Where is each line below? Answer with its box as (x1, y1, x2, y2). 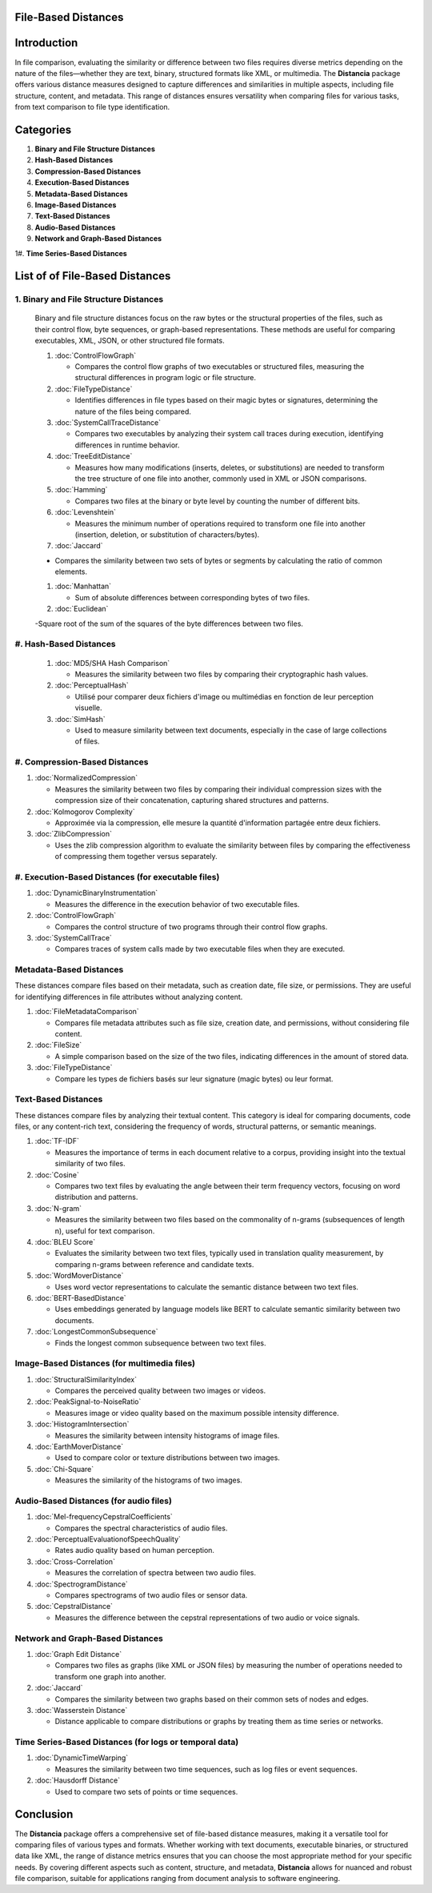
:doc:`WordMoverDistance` (34, 1271, 124, 1281)
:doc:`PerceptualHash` (54, 680, 129, 690)
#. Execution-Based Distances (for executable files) (14, 871, 220, 882)
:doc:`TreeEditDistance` (54, 451, 133, 461)
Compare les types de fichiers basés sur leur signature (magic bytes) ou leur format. (54, 1073, 334, 1084)
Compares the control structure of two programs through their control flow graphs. (54, 921, 328, 932)
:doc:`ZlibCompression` (34, 829, 112, 839)
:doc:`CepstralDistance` (34, 1602, 114, 1611)
